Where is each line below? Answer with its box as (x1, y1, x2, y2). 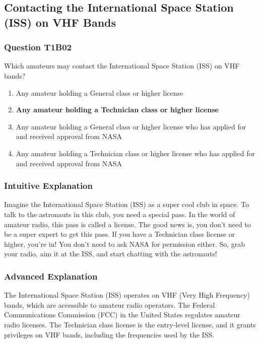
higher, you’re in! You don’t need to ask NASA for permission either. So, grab (4, 238, 245, 249)
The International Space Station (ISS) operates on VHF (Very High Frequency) (4, 290, 250, 300)
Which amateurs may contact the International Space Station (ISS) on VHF (4, 60, 240, 71)
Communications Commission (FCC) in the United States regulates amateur (4, 309, 240, 320)
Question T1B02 (4, 41, 72, 53)
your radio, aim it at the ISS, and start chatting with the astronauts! (4, 248, 217, 259)
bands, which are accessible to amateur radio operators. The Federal (4, 299, 215, 310)
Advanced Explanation (4, 269, 98, 282)
